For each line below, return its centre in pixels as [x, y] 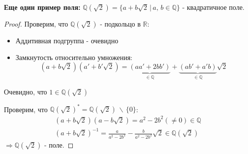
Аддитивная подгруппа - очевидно [67, 40]
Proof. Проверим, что [36, 24]
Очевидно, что [26, 91]
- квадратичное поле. [213, 7]
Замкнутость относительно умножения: [74, 57]
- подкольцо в [120, 24]
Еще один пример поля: [42, 7]
